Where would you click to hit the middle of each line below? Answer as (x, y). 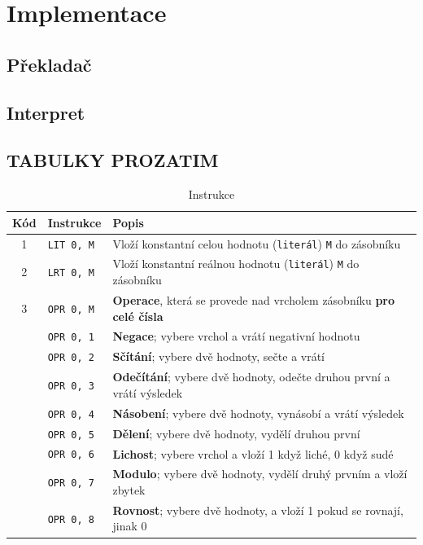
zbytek (129, 489)
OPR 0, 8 (71, 519)
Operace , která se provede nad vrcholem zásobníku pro (254, 299)
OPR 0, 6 (71, 455)
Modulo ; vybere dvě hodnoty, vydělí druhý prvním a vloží (260, 474)
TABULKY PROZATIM (113, 160)
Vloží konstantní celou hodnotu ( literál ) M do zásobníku (257, 243)
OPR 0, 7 (71, 483)
